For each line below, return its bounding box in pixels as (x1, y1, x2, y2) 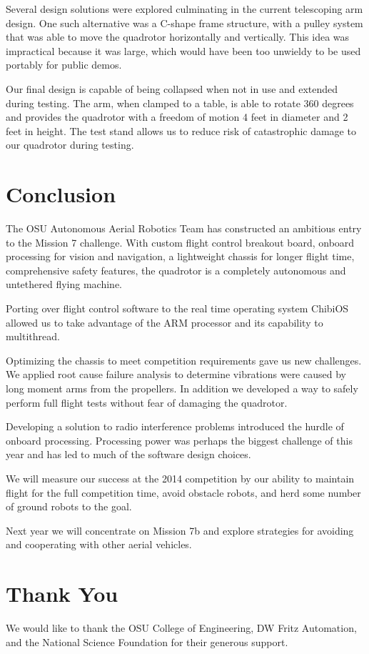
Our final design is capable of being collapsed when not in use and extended (6, 81, 338, 96)
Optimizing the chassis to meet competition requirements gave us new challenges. (6, 352, 362, 367)
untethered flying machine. (6, 277, 123, 292)
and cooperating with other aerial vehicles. (6, 537, 192, 552)
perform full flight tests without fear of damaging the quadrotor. (6, 395, 288, 410)
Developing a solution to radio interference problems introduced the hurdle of (6, 419, 344, 434)
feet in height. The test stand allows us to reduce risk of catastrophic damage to (6, 123, 356, 138)
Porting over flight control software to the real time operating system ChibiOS (6, 301, 349, 316)
